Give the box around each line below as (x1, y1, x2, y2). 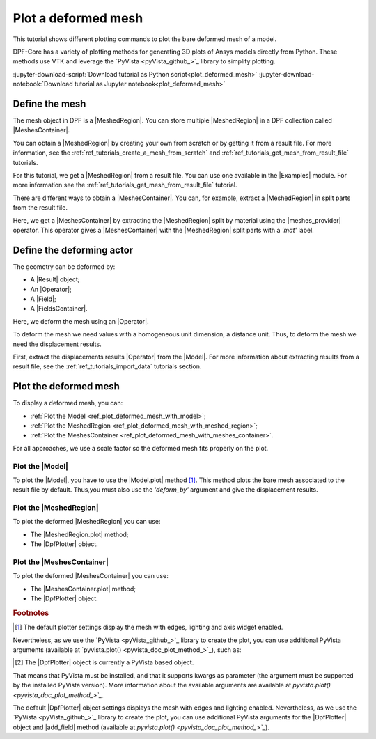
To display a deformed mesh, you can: (13, 399, 123, 407)
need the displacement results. (13, 340, 102, 348)
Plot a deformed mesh (13, 10, 143, 26)
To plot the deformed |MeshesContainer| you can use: (13, 572, 169, 580)
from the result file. (13, 203, 68, 212)
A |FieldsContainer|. (30, 304, 88, 313)
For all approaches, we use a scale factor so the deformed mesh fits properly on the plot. (13, 444, 269, 452)
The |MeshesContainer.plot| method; (30, 584, 136, 593)
